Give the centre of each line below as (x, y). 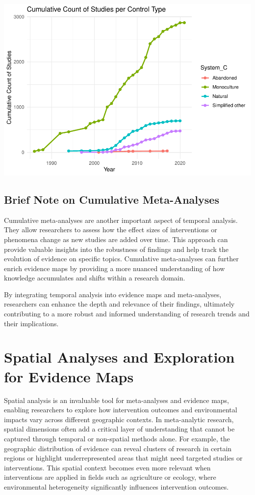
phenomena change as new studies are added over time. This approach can (116, 239)
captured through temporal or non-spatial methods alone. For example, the (117, 438)
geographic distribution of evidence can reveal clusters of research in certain (118, 448)
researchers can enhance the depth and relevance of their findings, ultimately (119, 304)
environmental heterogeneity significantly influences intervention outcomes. (116, 486)
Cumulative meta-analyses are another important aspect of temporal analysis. (121, 220)
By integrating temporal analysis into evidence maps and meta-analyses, (113, 294)
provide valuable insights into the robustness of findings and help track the (116, 249)
